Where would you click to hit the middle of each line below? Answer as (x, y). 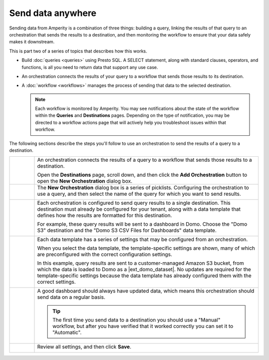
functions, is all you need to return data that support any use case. (90, 67)
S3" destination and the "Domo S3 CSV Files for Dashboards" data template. (127, 231)
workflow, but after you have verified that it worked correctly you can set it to (143, 326)
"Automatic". (67, 333)
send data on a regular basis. (71, 297)
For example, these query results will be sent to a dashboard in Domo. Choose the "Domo (142, 224)
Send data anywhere (53, 13)
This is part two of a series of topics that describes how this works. (78, 51)
